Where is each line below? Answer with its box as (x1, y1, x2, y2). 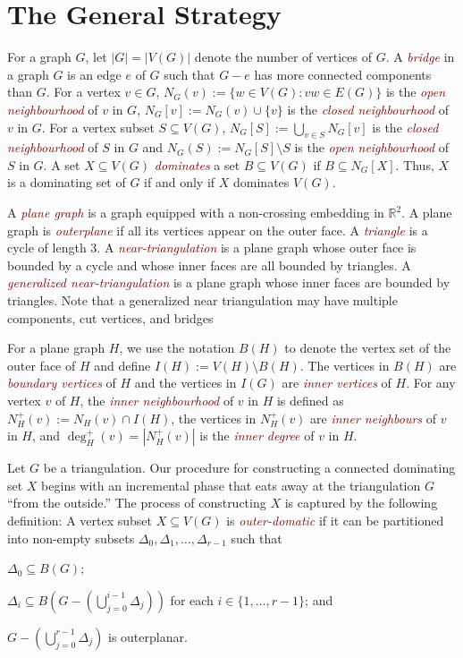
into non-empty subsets (7, 528, 135, 547)
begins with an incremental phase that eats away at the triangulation (41, 475, 421, 494)
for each (170, 590, 214, 609)
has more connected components (254, 64, 432, 83)
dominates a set (154, 155, 240, 174)
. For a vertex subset (41, 117, 155, 136)
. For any (406, 373, 456, 392)
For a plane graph (7, 338, 105, 357)
